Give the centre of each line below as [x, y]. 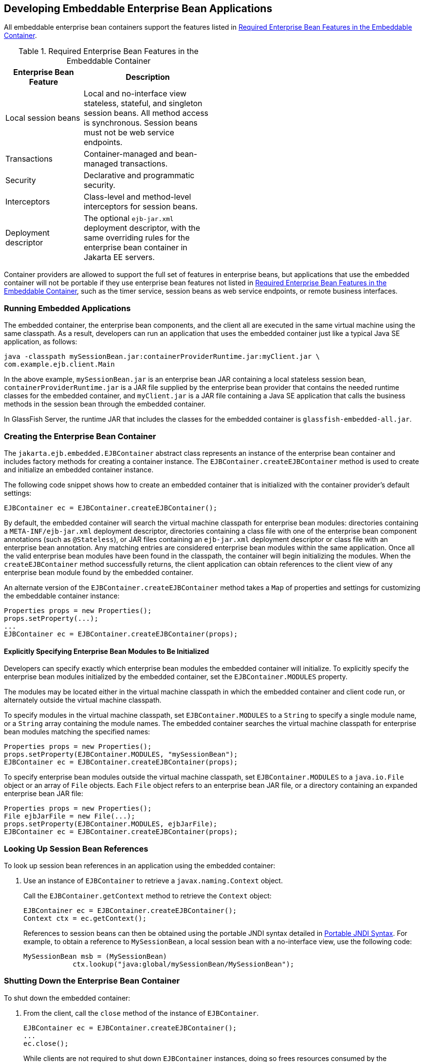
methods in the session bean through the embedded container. [105, 404]
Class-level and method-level [138, 197]
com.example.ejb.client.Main [59, 364]
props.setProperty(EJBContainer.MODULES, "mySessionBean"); [121, 755]
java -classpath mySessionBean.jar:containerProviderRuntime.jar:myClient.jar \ [162, 357]
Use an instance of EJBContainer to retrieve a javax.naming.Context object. [153, 880]
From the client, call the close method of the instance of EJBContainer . [141, 1013]
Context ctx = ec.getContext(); [85, 918]
